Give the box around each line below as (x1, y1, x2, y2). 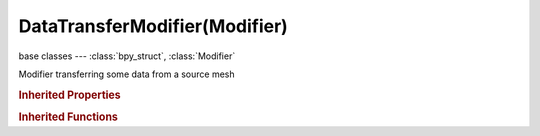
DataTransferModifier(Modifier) (18, 15, 289, 37)
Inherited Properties (18, 88, 122, 102)
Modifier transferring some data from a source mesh (18, 68, 235, 80)
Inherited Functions (18, 110, 119, 124)
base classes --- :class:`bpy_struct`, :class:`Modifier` (18, 50, 236, 62)
